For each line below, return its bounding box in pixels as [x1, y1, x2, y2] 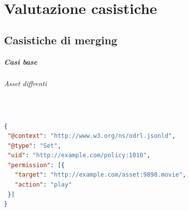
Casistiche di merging [4, 32, 118, 47]
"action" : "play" [14, 181, 72, 189]
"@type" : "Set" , [7, 142, 61, 149]
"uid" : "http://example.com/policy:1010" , [7, 152, 151, 159]
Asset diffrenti [4, 78, 47, 88]
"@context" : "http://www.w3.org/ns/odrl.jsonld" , [7, 132, 176, 140]
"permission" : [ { [7, 161, 65, 169]
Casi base [4, 56, 37, 67]
